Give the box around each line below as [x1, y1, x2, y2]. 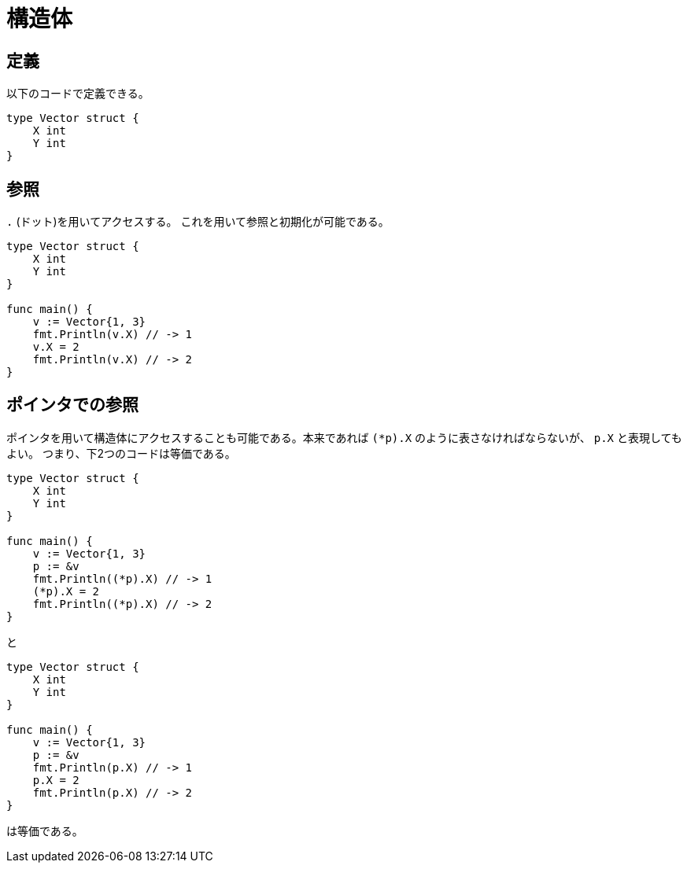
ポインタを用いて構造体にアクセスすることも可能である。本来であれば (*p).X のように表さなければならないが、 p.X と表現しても [6, 430, 682, 444]
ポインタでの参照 [6, 395, 139, 415]
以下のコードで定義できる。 [6, 87, 150, 101]
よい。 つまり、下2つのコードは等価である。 [6, 446, 236, 460]
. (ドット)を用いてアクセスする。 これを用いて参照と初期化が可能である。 [6, 215, 390, 229]
